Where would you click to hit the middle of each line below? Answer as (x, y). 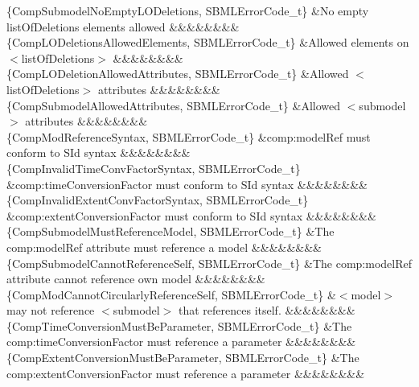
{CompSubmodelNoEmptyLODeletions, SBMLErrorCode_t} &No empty (188, 10)
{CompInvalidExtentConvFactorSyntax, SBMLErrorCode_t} (158, 200)
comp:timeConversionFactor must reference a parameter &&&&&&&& (181, 342)
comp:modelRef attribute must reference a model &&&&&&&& (164, 247)
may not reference (51, 310)
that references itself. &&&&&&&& (267, 310)
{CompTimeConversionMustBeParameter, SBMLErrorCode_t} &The (179, 325)
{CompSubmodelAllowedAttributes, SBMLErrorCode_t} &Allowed (174, 105)
